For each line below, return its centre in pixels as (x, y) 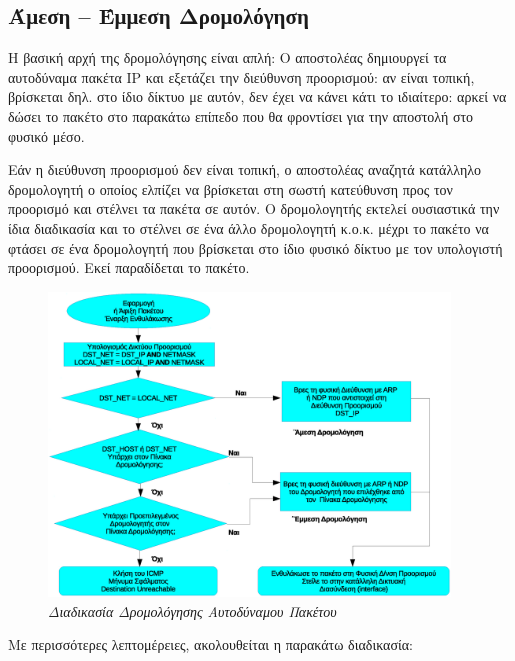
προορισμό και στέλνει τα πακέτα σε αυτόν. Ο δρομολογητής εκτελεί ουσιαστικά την (254, 208)
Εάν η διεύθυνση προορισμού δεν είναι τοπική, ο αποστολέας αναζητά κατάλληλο (244, 169)
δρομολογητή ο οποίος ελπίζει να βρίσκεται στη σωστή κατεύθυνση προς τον (230, 188)
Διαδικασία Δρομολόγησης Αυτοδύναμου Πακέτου (192, 610)
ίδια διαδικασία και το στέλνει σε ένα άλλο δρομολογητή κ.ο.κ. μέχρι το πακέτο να (248, 227)
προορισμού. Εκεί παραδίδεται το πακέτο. (129, 267)
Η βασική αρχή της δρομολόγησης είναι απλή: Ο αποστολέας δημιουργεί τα (227, 57)
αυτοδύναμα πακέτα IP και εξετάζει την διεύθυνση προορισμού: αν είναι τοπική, (241, 76)
